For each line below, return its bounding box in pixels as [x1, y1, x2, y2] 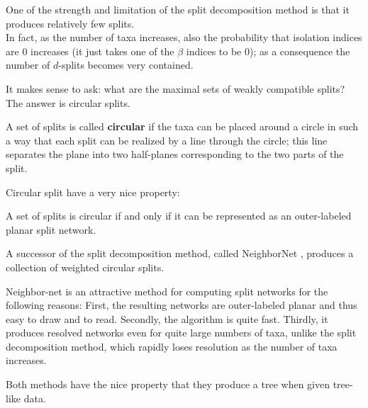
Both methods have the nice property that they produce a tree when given [6, 377, 330, 392]
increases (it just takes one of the [30, 43, 174, 58]
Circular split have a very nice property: [6, 184, 180, 199]
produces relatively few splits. [6, 16, 135, 30]
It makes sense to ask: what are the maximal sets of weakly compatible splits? [6, 81, 345, 96]
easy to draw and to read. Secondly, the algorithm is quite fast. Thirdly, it [6, 311, 328, 326]
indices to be [186, 43, 242, 58]
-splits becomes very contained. [58, 57, 194, 72]
